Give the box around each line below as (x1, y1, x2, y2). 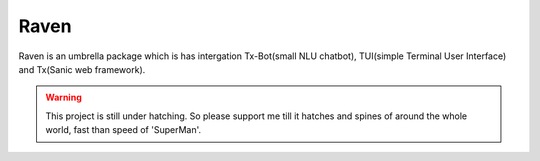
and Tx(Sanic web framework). (18, 63, 146, 75)
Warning (45, 91, 82, 104)
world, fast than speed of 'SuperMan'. (45, 124, 202, 136)
